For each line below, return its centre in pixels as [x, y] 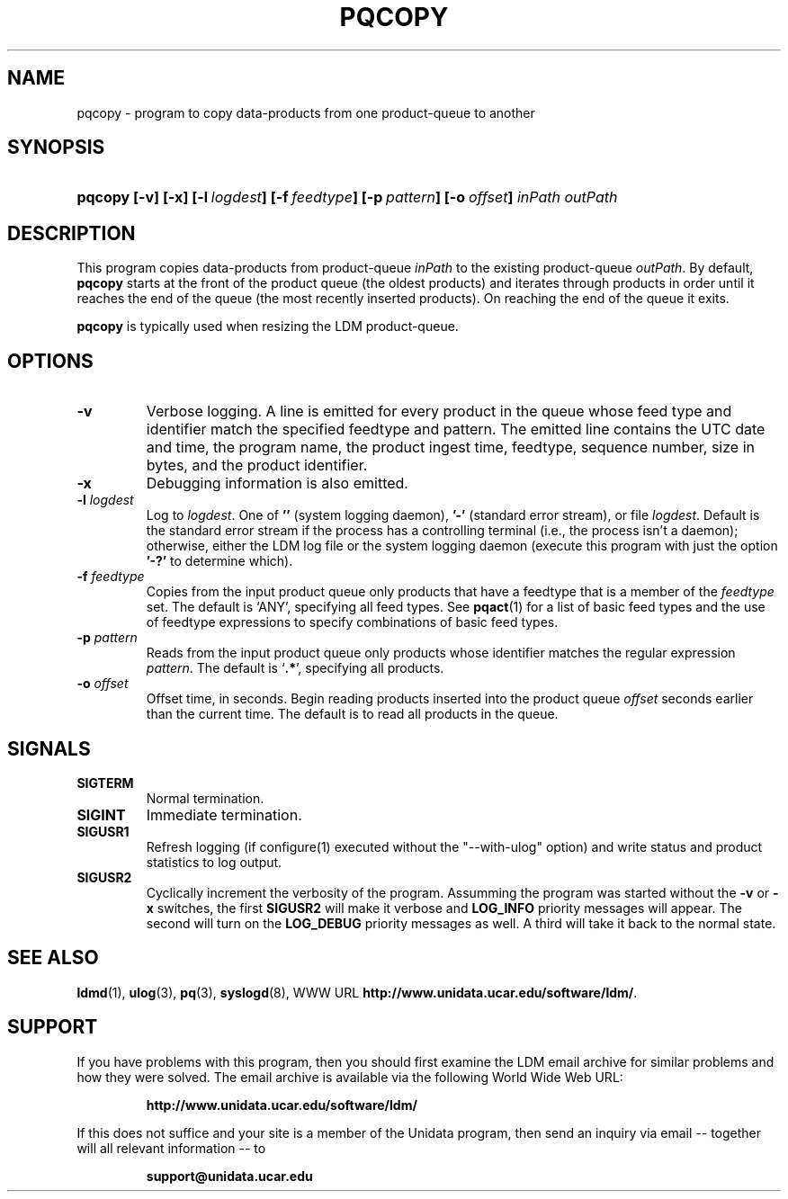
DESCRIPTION [72, 233]
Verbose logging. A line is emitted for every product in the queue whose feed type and [439, 412]
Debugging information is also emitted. [277, 483]
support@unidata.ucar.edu [229, 1176]
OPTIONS [50, 361]
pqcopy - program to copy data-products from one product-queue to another [306, 112]
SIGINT [101, 814]
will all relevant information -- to [171, 1148]
